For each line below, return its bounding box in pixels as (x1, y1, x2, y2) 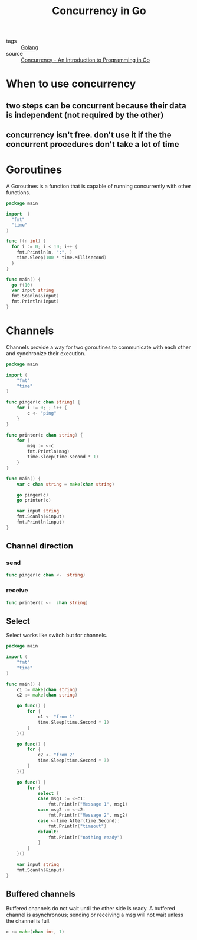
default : (37, 829, 60, 835)
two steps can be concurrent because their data (6, 101, 187, 111)
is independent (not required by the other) (6, 110, 164, 120)
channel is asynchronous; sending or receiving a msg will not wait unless (6, 911, 184, 918)
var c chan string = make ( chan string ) (17, 481, 115, 487)
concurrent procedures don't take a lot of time (6, 139, 179, 149)
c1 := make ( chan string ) (17, 686, 78, 692)
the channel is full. (6, 917, 51, 925)
